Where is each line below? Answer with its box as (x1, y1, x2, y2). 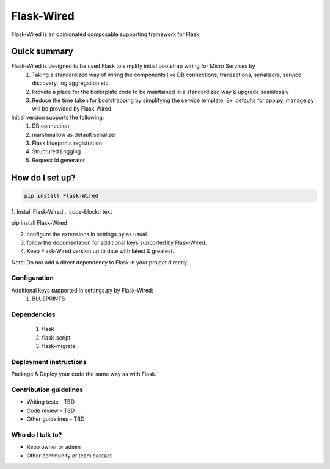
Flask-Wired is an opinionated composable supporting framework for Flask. (11, 31, 201, 38)
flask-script (42, 333, 71, 341)
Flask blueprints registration (32, 139, 103, 147)
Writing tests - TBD (26, 398, 75, 405)
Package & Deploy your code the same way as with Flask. (11, 370, 157, 378)
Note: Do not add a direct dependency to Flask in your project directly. (11, 258, 189, 266)
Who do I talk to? (11, 431, 62, 439)
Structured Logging (32, 148, 81, 155)
